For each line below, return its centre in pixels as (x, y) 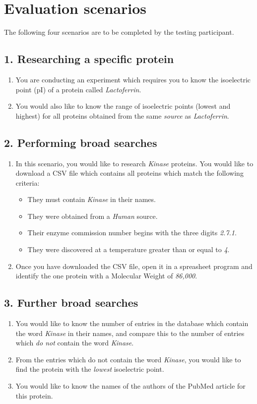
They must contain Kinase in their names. (92, 199)
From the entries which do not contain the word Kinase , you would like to (128, 359)
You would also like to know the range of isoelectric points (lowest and (123, 106)
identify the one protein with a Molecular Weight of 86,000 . (106, 276)
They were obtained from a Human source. (93, 216)
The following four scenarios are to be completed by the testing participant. (119, 32)
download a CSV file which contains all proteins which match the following (129, 173)
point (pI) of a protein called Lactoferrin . (78, 89)
